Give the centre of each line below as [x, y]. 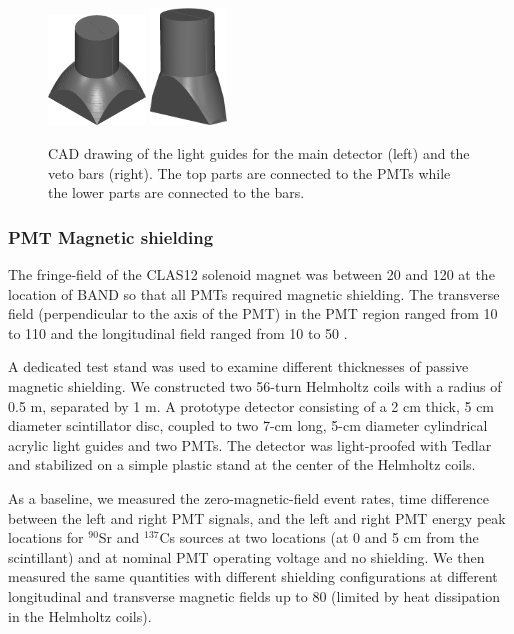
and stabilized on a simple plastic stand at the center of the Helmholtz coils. [242, 464]
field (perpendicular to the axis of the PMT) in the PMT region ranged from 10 [253, 313]
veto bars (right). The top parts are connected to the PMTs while [249, 172]
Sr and [119, 537]
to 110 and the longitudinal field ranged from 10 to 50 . [178, 332]
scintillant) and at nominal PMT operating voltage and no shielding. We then [246, 556]
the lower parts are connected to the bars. [176, 192]
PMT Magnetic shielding [111, 236]
